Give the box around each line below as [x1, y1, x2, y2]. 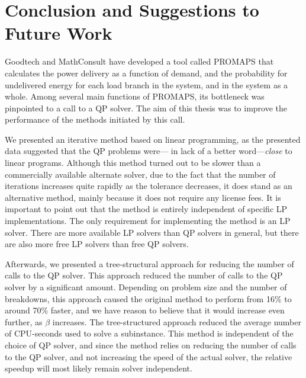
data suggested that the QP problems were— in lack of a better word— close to [5, 145, 292, 157]
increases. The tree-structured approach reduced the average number [52, 315, 301, 328]
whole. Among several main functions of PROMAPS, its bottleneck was [5, 90, 265, 102]
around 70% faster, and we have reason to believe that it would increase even [5, 304, 285, 316]
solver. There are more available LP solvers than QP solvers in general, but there [5, 226, 299, 238]
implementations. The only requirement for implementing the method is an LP [5, 214, 291, 227]
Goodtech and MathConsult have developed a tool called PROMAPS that [5, 55, 274, 68]
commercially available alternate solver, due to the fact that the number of [5, 168, 276, 180]
